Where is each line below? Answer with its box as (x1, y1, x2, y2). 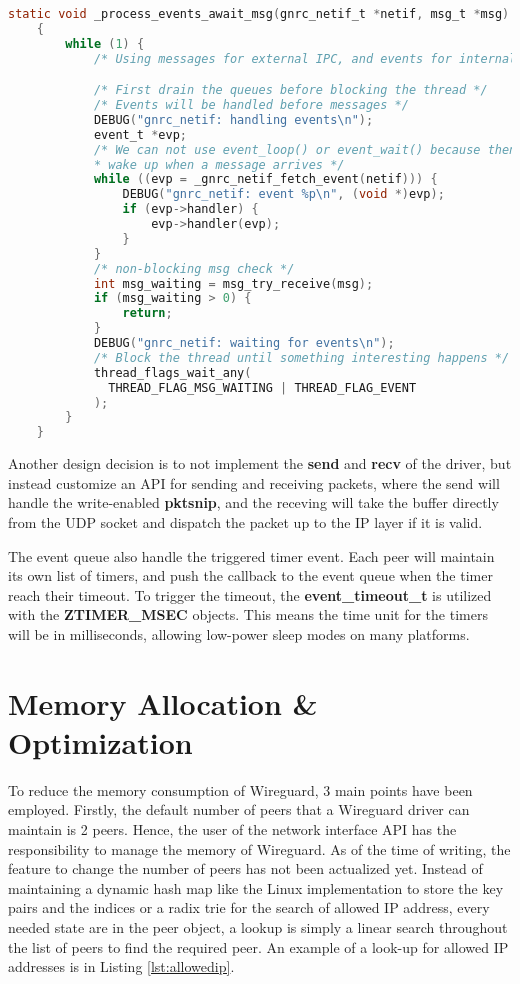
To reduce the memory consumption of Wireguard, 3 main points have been (8, 779, 473, 800)
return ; (122, 306, 173, 321)
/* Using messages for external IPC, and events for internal (93, 51, 517, 66)
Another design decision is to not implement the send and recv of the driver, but (8, 453, 512, 474)
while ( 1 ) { (65, 36, 145, 51)
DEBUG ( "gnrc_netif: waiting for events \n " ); (93, 336, 395, 351)
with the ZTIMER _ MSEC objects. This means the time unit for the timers (8, 604, 488, 625)
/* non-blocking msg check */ (93, 261, 295, 276)
